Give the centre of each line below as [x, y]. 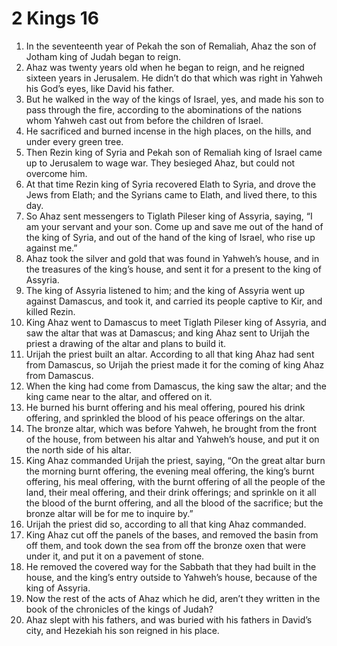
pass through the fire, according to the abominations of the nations [164, 109]
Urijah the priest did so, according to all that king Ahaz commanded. [166, 524]
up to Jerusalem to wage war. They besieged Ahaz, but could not [160, 163]
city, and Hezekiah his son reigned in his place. [122, 630]
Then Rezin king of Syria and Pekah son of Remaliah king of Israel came [174, 152]
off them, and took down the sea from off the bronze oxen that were [165, 545]
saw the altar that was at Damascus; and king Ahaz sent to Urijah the [167, 333]
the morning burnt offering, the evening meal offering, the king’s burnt [170, 471]
